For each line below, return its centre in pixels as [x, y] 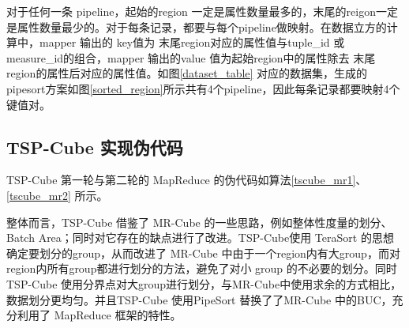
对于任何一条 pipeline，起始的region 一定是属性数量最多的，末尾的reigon [191, 11]
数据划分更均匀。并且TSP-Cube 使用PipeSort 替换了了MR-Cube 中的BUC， [199, 299]
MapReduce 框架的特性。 [118, 315]
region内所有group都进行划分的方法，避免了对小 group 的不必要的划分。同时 [202, 268]
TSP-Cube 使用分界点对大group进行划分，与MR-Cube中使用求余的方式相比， [204, 283]
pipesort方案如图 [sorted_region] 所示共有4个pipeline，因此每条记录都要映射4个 [203, 88]
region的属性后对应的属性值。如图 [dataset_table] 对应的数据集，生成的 [187, 73]
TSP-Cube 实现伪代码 [95, 147]
